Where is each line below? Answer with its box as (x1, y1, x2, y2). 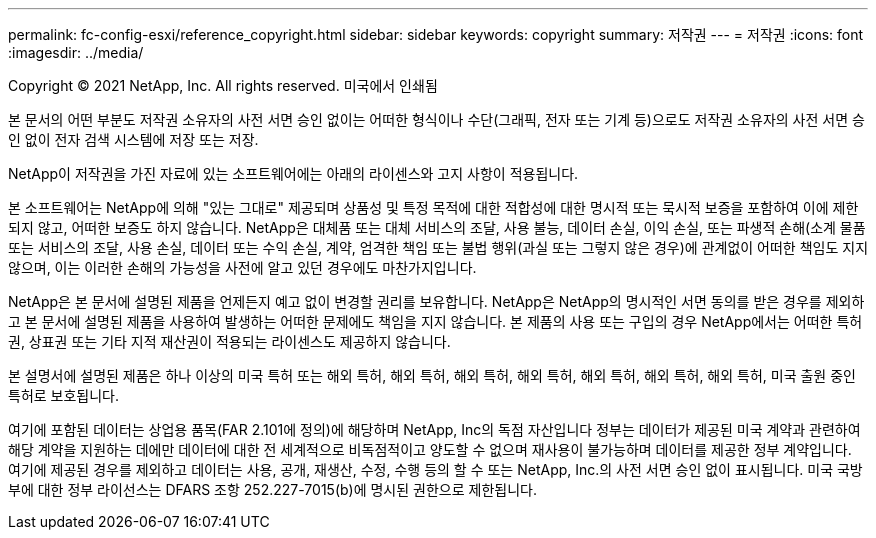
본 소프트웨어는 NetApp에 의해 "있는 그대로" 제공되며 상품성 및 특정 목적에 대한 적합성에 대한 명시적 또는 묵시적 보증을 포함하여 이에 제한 (8, 199, 859, 216)
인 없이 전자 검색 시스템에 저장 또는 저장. (8, 131, 259, 148)
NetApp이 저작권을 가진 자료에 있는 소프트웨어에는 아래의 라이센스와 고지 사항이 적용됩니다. (8, 165, 579, 182)
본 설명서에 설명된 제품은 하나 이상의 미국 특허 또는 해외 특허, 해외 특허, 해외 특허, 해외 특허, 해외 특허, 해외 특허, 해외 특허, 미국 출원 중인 (8, 367, 856, 384)
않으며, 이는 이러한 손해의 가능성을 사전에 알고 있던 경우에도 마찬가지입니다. (8, 259, 477, 276)
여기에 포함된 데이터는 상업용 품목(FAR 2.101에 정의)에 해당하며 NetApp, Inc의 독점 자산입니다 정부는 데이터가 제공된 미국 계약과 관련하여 (8, 421, 861, 438)
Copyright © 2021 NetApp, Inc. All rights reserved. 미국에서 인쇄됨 (8, 77, 438, 94)
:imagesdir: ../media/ (8, 44, 144, 61)
